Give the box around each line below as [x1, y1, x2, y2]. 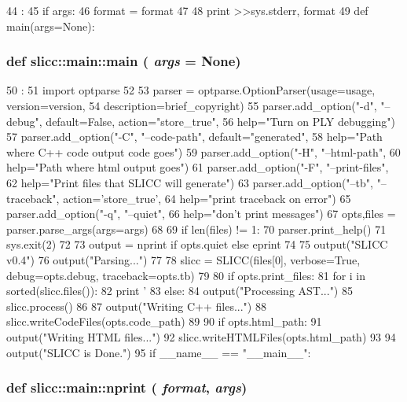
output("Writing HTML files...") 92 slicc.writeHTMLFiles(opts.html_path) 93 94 [6, 328, 396, 345]
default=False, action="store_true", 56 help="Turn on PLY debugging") [46, 112, 395, 129]
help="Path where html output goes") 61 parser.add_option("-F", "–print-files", [6, 159, 389, 175]
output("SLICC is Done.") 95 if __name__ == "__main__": [6, 344, 311, 360]
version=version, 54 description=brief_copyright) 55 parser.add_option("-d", [6, 98, 377, 113]
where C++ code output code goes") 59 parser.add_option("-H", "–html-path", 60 [6, 143, 401, 160]
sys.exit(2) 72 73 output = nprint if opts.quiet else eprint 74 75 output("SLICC [6, 236, 388, 253]
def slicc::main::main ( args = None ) [6, 51, 241, 71]
